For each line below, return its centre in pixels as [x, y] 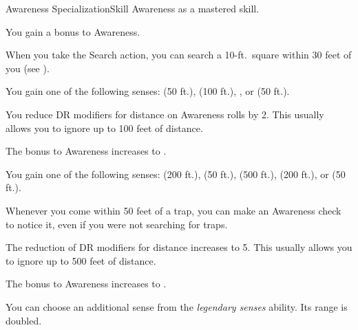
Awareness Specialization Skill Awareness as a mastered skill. [133, 8]
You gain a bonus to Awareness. [73, 31]
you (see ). [28, 68]
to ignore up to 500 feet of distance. [81, 260]
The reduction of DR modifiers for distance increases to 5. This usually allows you [179, 247]
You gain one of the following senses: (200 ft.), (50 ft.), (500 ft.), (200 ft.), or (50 [176, 174]
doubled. [24, 320]
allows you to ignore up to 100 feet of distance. [104, 128]
